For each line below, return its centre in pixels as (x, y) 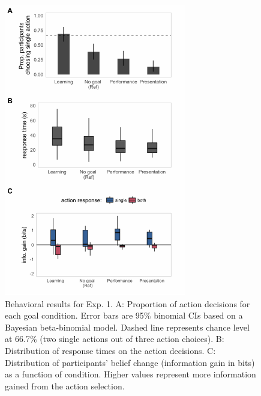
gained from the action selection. (65, 385)
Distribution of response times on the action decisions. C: (110, 350)
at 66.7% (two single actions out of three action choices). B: (115, 339)
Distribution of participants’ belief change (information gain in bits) (130, 362)
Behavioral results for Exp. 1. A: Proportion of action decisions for (127, 303)
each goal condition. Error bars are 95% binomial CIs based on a (124, 315)
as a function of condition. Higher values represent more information (130, 374)
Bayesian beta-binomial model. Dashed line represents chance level (127, 327)
